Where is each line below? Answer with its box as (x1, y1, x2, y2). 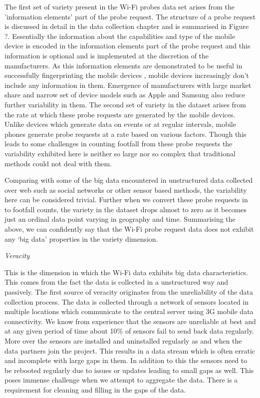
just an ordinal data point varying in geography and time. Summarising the (4, 214, 236, 224)
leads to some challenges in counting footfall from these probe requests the (4, 138, 233, 149)
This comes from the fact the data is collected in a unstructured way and (4, 277, 228, 287)
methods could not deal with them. (4, 158, 112, 168)
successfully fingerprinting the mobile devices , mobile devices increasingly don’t (4, 70, 249, 80)
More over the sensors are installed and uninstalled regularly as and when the (4, 336, 242, 346)
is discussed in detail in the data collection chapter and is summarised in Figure (4, 21, 249, 31)
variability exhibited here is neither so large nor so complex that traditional (4, 148, 236, 158)
